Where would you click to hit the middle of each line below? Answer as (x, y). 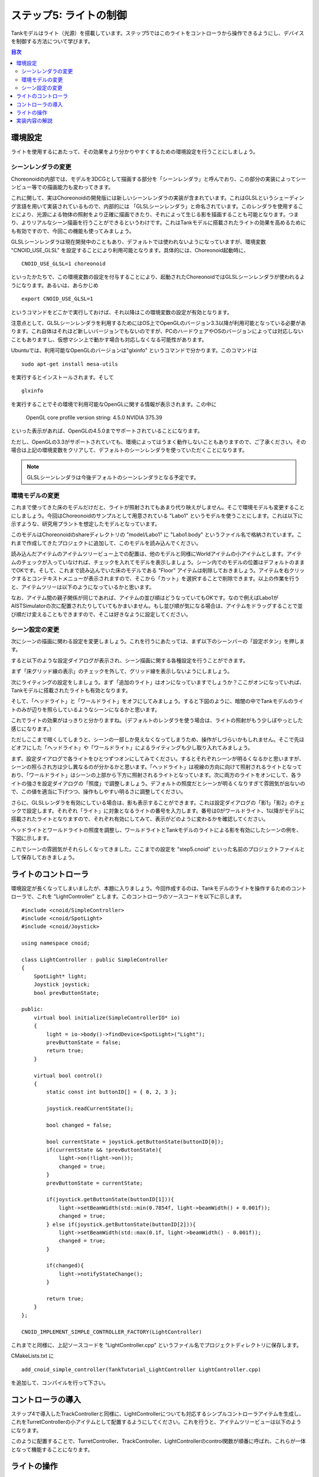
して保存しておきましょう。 (44, 857)
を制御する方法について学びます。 (52, 41)
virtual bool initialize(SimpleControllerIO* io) (107, 1017)
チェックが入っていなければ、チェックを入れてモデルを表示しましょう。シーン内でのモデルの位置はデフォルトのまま (163, 562)
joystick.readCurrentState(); (90, 1109)
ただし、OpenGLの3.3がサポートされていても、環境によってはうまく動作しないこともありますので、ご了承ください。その (159, 442)
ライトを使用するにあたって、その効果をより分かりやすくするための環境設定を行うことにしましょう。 (135, 152)
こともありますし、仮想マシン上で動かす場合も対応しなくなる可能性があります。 (109, 339)
